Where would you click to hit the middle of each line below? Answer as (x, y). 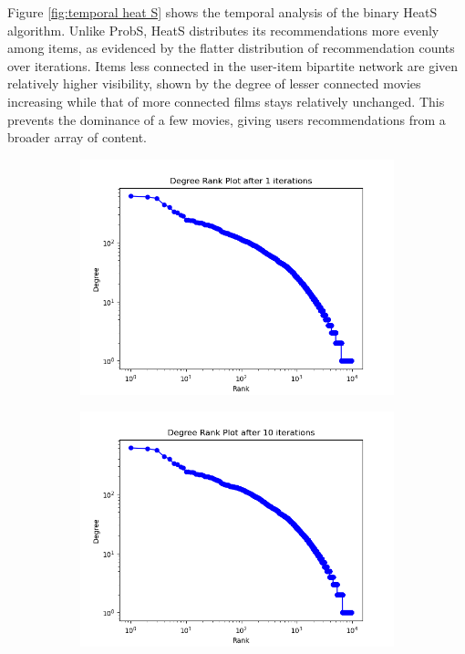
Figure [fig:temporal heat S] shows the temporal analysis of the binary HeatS (222, 12)
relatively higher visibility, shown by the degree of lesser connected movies (214, 83)
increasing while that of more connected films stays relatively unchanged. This (226, 101)
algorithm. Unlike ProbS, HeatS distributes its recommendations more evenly (223, 30)
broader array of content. (77, 137)
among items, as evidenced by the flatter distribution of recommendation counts (231, 48)
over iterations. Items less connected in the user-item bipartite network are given (233, 65)
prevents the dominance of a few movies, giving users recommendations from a (227, 119)
